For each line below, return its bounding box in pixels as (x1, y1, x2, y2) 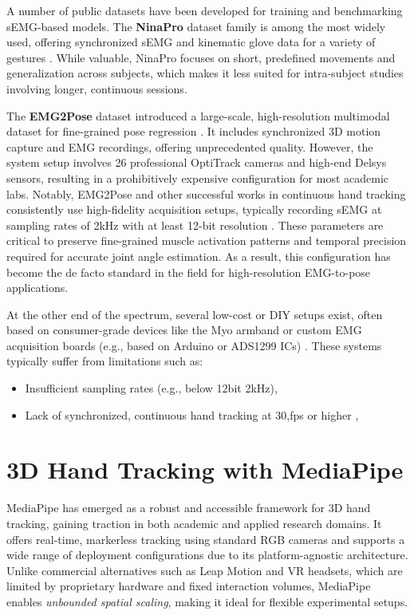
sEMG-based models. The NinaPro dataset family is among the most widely (6, 18, 386, 34)
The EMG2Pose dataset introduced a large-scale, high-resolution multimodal (6, 107, 390, 124)
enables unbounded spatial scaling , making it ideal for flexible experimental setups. (6, 593, 408, 609)
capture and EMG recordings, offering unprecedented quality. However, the (6, 138, 373, 155)
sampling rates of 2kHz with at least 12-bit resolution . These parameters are (6, 216, 384, 233)
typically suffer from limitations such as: (6, 353, 203, 369)
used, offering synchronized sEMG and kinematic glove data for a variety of (6, 34, 376, 50)
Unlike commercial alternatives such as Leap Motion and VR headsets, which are (6, 562, 403, 578)
